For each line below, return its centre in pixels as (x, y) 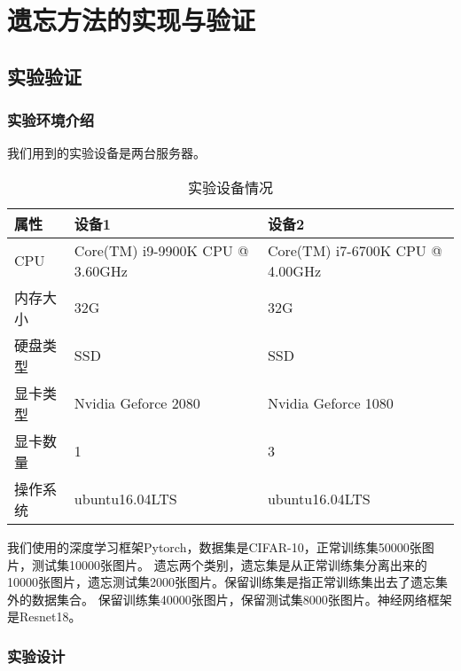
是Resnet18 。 (44, 616)
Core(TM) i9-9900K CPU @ (161, 250)
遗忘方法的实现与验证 (132, 20)
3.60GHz (101, 270)
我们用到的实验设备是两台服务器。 (106, 153)
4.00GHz (294, 270)
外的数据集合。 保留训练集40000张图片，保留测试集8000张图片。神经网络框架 (230, 599)
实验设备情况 (230, 187)
